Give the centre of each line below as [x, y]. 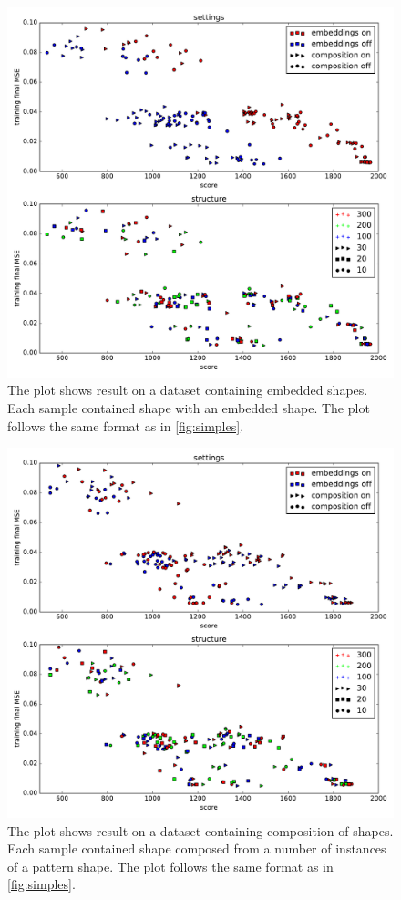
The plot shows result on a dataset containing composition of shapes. [200, 830]
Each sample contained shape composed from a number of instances [197, 848]
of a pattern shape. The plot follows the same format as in [170, 866]
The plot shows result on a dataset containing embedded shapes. [188, 390]
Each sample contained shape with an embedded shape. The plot [189, 407]
